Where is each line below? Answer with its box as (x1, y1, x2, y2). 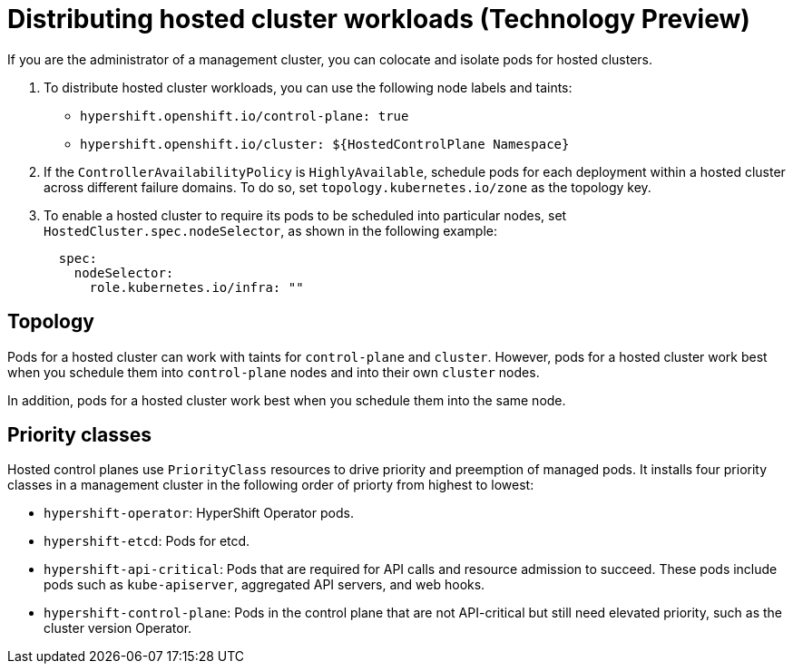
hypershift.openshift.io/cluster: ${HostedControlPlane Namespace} (80, 136, 570, 151)
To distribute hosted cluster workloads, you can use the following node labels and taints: (44, 79, 573, 95)
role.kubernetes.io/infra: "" (89, 279, 304, 295)
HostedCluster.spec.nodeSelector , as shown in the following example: (44, 222, 497, 238)
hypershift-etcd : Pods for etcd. (44, 533, 250, 549)
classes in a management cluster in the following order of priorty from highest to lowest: (7, 477, 534, 493)
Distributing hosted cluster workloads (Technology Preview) (7, 4, 750, 34)
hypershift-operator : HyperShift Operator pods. (44, 505, 354, 521)
